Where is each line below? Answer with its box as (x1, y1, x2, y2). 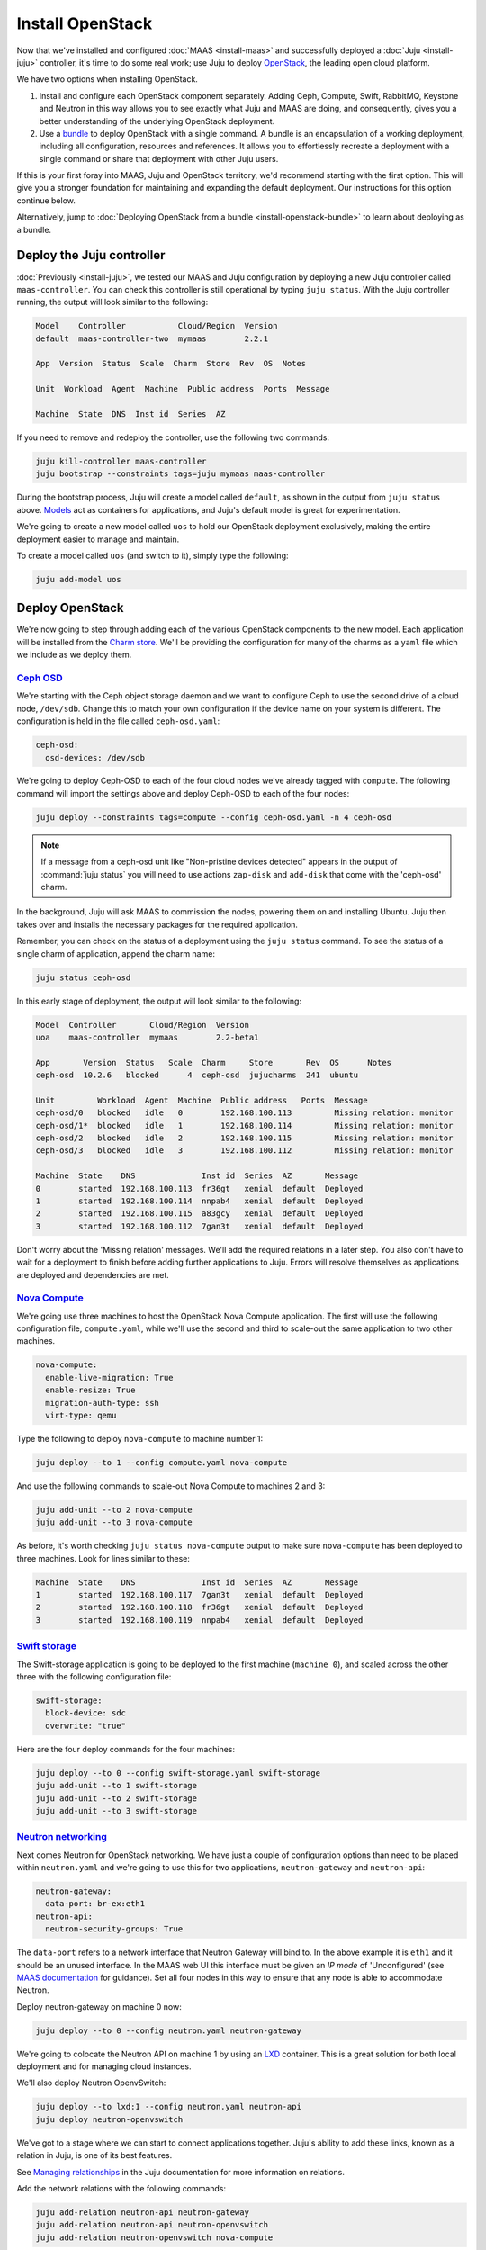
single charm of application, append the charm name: (16, 948, 216, 958)
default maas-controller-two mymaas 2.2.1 (35, 333, 269, 344)
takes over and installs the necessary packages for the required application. (16, 919, 299, 930)
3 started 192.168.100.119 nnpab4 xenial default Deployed (35, 1615, 364, 1624)
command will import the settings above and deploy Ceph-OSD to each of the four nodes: (16, 787, 350, 798)
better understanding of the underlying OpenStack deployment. (39, 115, 275, 126)
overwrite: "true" (45, 1720, 126, 1731)
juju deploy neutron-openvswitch (35, 2114, 184, 2124)
